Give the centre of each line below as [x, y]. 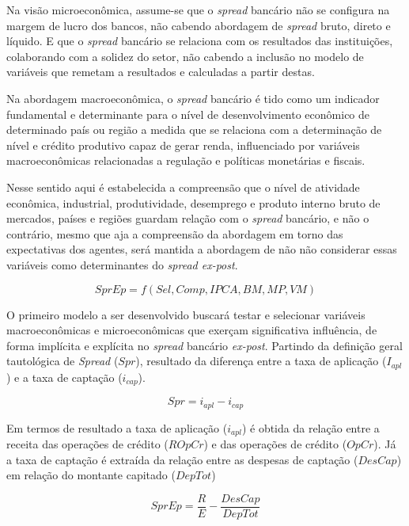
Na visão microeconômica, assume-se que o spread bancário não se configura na [198, 10]
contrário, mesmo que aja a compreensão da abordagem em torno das [175, 233]
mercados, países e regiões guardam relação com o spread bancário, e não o [188, 218]
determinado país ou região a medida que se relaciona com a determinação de [194, 130]
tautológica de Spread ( [62, 361]
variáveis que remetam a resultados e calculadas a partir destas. [161, 72]
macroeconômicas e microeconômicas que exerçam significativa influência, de [192, 330]
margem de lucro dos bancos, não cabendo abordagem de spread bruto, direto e [199, 25]
